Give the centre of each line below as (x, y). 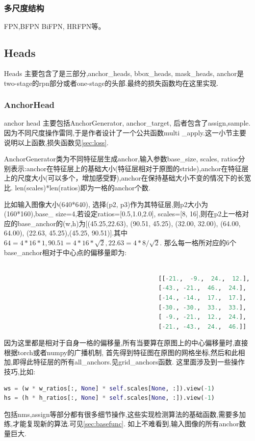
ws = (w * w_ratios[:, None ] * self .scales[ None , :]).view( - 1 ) (109, 388)
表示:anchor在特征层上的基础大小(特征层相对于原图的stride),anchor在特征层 (129, 168)
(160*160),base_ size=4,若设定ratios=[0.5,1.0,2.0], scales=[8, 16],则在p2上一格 (123, 214)
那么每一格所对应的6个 (200, 242)
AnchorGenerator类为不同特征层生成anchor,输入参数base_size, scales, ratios (121, 159)
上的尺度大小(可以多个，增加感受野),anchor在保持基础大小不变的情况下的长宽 (127, 178)
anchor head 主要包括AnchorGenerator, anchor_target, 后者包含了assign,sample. (127, 123)
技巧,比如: (20, 372)
